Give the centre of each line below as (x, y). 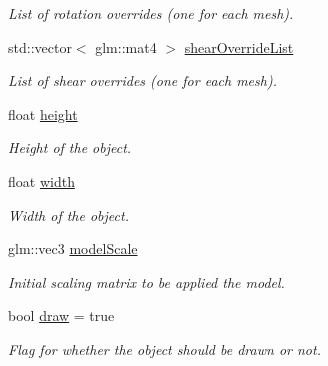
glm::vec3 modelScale (73, 248)
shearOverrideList (239, 46)
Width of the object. (68, 214)
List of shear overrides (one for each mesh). (142, 80)
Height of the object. (70, 147)
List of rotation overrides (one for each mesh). (151, 13)
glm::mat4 (126, 46)
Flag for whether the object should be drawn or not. (164, 348)
